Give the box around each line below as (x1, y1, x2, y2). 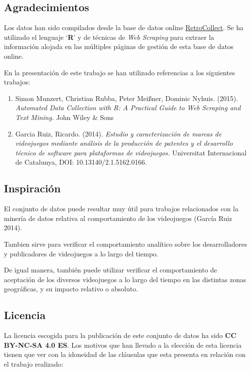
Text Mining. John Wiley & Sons (15, 112, 114, 122)
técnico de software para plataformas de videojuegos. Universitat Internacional (15, 147, 247, 157)
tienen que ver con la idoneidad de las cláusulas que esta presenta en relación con (4, 349, 246, 359)
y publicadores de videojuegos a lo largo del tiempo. (4, 248, 158, 258)
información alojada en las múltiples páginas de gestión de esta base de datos (4, 41, 234, 51)
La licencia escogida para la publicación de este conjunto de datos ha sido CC (4, 330, 236, 340)
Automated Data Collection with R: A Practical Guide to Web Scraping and (15, 102, 241, 113)
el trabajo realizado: (4, 358, 64, 369)
